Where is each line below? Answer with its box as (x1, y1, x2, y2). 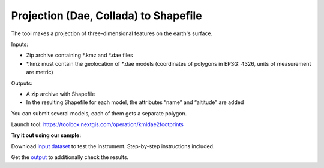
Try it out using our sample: (11, 132, 82, 139)
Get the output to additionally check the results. (11, 154, 129, 161)
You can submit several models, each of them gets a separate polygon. (11, 109, 187, 117)
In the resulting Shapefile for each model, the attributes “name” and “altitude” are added (26, 99, 244, 106)
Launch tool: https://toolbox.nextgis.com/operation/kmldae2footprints (11, 121, 184, 128)
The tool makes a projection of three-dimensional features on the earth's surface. (11, 30, 213, 37)
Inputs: (11, 41, 28, 48)
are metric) (26, 69, 53, 76)
